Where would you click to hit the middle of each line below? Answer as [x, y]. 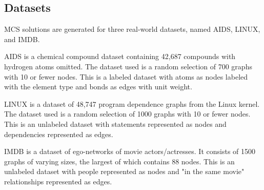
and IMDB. [22, 39]
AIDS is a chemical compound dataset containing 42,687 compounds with [120, 56]
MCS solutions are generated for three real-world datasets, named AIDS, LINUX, [132, 29]
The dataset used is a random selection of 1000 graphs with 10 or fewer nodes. [127, 114]
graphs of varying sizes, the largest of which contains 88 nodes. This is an [119, 161]
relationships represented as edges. [58, 181]
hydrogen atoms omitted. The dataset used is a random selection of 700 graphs [128, 66]
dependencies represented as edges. [59, 134]
